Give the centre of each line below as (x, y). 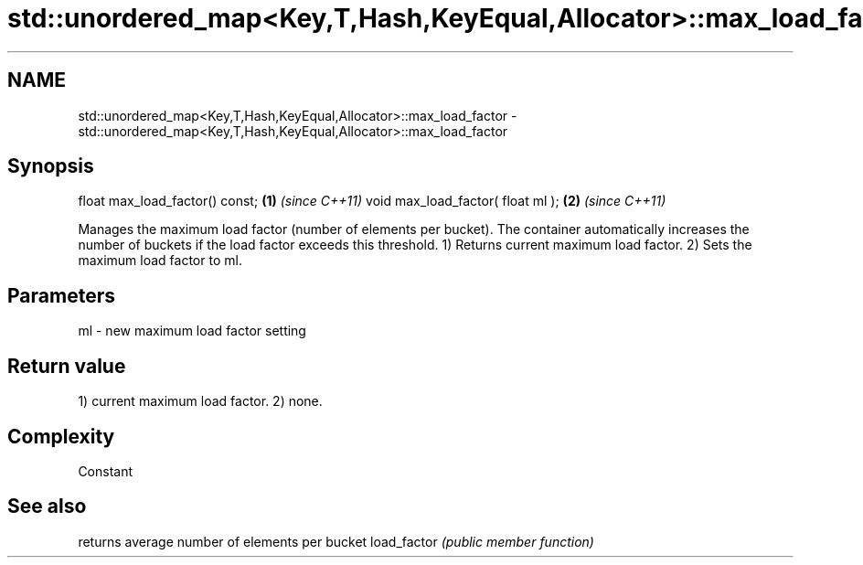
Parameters (61, 295)
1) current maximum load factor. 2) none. (200, 401)
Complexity (61, 436)
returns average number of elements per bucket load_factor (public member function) (336, 541)
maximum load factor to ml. (160, 261)
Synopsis (51, 166)
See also (47, 506)
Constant (106, 471)
